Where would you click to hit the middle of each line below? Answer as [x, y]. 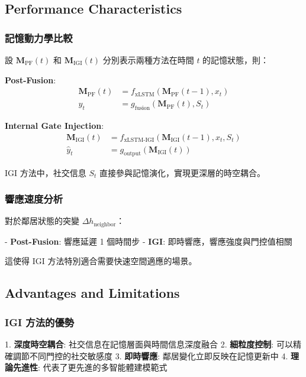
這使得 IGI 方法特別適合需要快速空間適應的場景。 [101, 261]
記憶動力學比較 [39, 38]
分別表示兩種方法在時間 [148, 60]
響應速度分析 [34, 199]
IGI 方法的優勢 [40, 322]
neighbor [105, 224]
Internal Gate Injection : [54, 126]
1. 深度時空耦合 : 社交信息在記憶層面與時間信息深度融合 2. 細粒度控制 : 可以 [149, 344]
